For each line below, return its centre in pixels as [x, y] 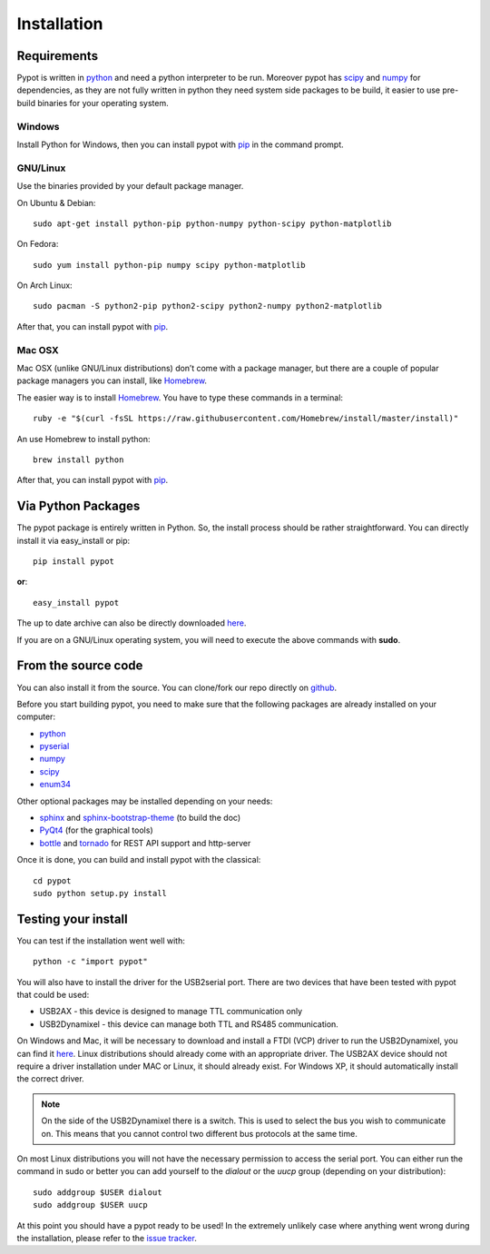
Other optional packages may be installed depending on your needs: [145, 801]
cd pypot [52, 880]
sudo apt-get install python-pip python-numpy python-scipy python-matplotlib [212, 223]
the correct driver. [51, 1079]
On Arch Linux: [44, 285]
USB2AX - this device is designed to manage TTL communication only [171, 1012]
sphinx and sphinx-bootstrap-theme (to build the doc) [140, 818]
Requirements [58, 56]
